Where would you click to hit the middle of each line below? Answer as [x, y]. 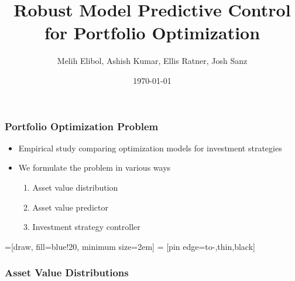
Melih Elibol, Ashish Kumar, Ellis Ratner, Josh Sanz [152, 61]
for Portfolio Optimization [152, 33]
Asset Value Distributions [67, 272]
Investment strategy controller [86, 227]
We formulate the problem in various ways [95, 167]
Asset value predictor [70, 207]
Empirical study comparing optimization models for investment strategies [150, 148]
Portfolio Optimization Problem [82, 126]
